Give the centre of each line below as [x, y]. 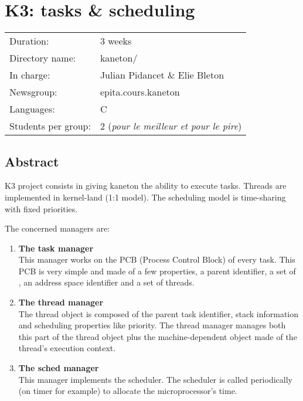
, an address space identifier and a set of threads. [106, 282]
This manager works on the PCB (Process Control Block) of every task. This [157, 259]
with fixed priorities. [41, 208]
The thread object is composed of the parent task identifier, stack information [159, 313]
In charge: [30, 75]
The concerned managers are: [57, 228]
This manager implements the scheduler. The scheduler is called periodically [155, 379]
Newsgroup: [33, 92]
